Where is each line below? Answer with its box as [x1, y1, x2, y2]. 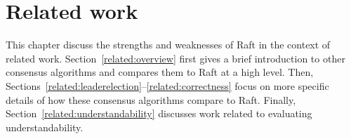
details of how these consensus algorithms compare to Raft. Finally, [6, 92, 296, 107]
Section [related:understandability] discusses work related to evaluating [6, 106, 312, 121]
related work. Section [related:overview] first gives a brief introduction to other [6, 51, 345, 65]
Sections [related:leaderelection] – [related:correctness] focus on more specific [6, 78, 329, 93]
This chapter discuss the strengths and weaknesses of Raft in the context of [6, 37, 331, 52]
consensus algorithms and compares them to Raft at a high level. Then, [6, 65, 314, 79]
